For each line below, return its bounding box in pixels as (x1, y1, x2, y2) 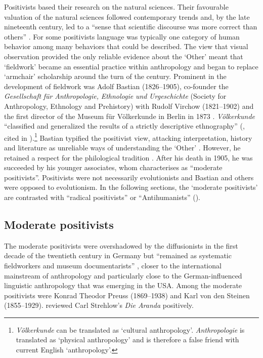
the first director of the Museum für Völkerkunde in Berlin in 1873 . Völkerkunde (4, 110, 255, 121)
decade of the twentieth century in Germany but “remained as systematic (4, 250, 232, 261)
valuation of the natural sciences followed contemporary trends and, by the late (4, 11, 250, 22)
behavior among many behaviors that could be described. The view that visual (4, 41, 248, 52)
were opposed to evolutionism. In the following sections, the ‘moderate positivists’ (4, 182, 258, 192)
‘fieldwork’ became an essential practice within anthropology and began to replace (4, 61, 258, 71)
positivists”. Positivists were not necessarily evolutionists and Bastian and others (4, 172, 254, 182)
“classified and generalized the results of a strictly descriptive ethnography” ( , (4, 121, 245, 131)
